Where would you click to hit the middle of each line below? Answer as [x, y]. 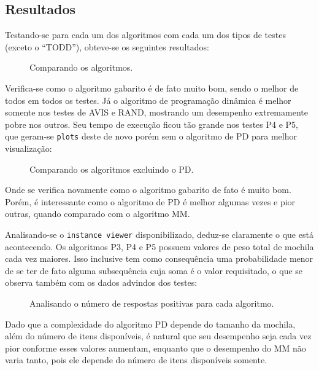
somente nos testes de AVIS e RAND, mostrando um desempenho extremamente [156, 112]
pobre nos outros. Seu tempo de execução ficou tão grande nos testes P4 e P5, [152, 124]
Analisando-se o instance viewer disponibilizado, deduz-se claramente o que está [159, 234]
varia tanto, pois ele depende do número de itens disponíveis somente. [136, 360]
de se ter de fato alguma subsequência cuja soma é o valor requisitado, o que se [154, 270]
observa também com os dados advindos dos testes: [101, 282]
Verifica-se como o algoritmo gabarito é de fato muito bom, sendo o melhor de [152, 88]
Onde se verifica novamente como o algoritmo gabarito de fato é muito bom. [148, 190]
